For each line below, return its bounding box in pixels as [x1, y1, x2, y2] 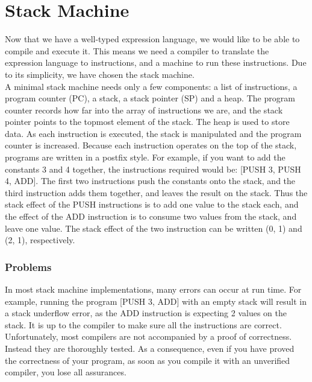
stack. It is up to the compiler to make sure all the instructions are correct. [5, 318, 282, 331]
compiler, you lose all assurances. [5, 366, 126, 378]
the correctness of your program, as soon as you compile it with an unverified [5, 354, 290, 366]
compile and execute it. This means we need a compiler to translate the [5, 44, 269, 57]
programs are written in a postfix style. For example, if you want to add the [5, 151, 285, 164]
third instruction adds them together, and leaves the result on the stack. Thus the [5, 186, 308, 199]
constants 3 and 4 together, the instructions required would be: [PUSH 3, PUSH [5, 162, 301, 175]
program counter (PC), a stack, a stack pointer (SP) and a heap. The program [5, 92, 295, 104]
